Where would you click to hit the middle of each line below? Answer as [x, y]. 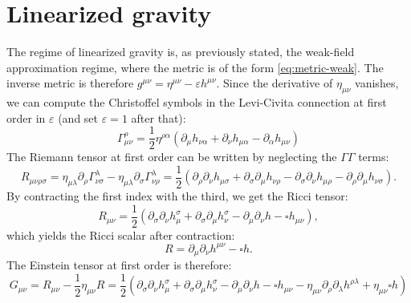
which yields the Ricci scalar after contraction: [121, 234]
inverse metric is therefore [70, 83]
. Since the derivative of [275, 83]
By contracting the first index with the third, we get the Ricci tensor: [177, 196]
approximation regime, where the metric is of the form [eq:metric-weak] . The [195, 67]
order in [26, 117]
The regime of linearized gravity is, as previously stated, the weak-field [181, 52]
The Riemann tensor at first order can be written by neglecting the [172, 157]
